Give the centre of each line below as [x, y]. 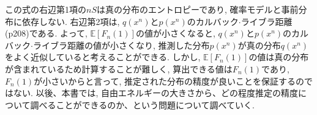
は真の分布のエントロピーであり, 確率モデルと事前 [198, 9]
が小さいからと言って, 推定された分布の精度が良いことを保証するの [169, 81]
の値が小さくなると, [175, 33]
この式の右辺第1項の [46, 9]
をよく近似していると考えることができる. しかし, [103, 57]
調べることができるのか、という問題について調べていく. [142, 104]
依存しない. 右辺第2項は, [71, 21]
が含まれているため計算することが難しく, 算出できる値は [119, 68]
